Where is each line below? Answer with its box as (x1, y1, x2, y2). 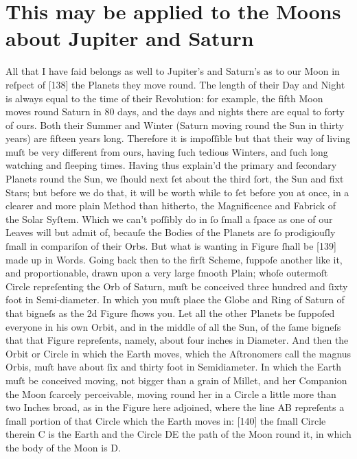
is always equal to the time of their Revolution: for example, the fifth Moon (5, 91, 323, 105)
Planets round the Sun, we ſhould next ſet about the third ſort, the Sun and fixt (5, 172, 344, 186)
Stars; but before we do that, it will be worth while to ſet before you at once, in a (5, 185, 349, 199)
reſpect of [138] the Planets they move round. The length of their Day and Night (5, 77, 345, 91)
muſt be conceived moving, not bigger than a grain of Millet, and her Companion (5, 373, 347, 387)
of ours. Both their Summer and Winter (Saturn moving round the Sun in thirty (5, 117, 344, 132)
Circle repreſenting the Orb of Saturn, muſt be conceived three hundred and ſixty (5, 279, 348, 293)
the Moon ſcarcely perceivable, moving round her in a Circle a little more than (5, 386, 336, 401)
